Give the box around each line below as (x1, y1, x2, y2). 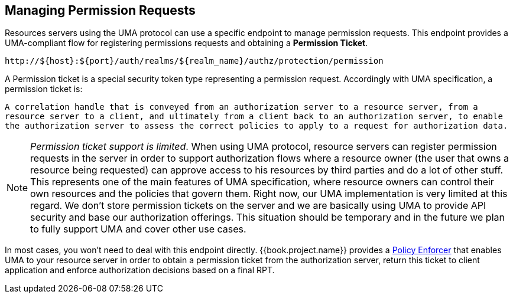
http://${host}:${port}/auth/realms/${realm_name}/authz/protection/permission (5, 56, 384, 66)
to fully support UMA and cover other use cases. (30, 223, 246, 235)
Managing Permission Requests (5, 3, 196, 18)
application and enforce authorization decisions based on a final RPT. (5, 265, 275, 276)
